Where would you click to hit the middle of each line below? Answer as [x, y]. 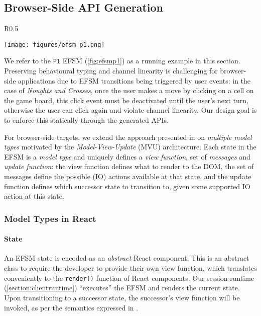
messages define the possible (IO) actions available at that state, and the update [128, 176]
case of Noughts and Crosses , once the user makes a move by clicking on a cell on [129, 90]
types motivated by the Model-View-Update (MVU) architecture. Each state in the [130, 147]
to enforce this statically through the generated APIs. [86, 120]
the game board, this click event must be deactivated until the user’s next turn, [126, 100]
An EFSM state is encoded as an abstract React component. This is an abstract [127, 258]
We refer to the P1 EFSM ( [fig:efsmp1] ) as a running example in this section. [122, 61]
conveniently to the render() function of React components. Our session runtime [129, 278]
